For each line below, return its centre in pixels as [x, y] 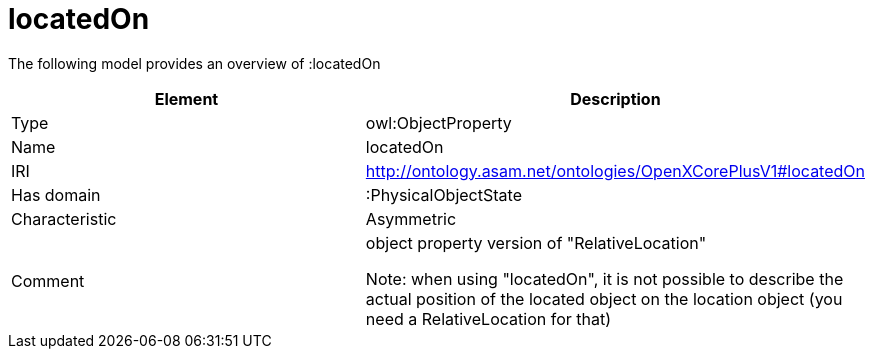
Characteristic [64, 218]
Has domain [56, 194]
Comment [48, 280]
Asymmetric [411, 218]
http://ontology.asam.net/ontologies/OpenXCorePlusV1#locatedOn [615, 170]
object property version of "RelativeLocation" [536, 242]
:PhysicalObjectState [443, 194]
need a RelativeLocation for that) [488, 318]
